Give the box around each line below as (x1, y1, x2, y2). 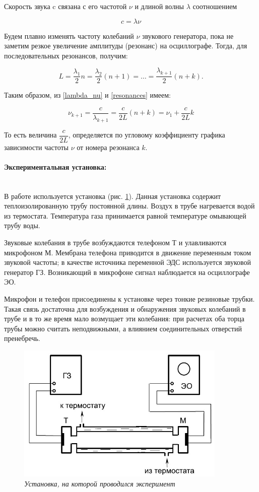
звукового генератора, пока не (142, 30, 234, 41)
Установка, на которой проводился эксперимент (24, 478, 175, 488)
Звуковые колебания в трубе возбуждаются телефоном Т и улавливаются (4, 237, 227, 248)
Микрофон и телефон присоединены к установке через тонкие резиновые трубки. (4, 294, 255, 304)
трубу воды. (4, 220, 40, 231)
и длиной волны (135, 1, 184, 11)
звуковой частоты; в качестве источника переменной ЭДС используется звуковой (4, 257, 251, 267)
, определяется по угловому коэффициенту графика (68, 129, 225, 140)
